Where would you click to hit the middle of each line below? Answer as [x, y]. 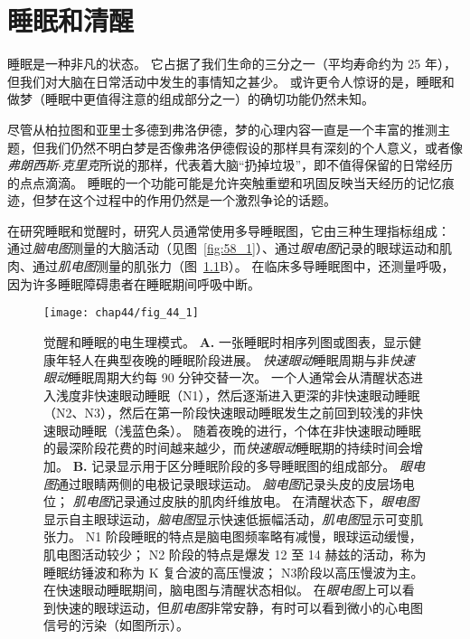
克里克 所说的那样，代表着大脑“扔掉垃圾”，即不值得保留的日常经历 [257, 165]
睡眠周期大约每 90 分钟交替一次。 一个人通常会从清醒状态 [240, 377]
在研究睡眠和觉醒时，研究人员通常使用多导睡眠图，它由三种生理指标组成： [229, 230]
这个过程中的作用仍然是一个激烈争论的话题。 [203, 200]
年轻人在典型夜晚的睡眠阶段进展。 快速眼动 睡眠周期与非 [222, 359]
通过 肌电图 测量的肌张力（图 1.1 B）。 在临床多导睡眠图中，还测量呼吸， [243, 266]
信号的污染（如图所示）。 [116, 625]
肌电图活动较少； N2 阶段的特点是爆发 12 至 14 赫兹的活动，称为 [235, 554]
